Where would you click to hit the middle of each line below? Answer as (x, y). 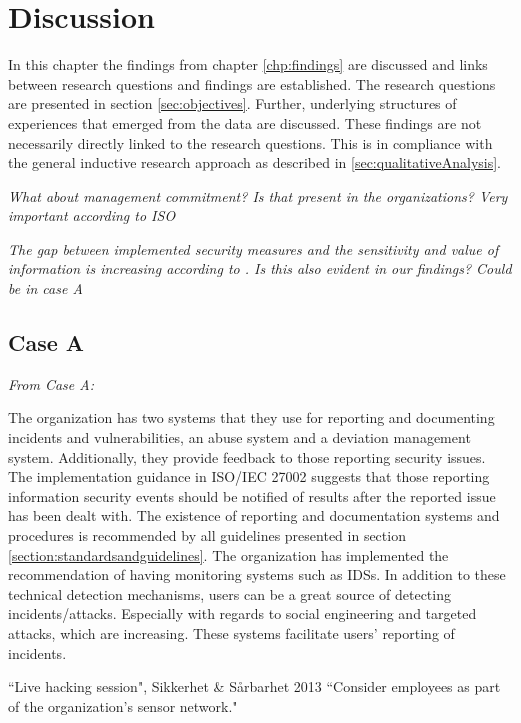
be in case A (45, 288)
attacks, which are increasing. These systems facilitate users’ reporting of (231, 632)
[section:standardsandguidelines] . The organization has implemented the (228, 554)
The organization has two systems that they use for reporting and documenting (251, 417)
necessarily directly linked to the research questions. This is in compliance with (250, 142)
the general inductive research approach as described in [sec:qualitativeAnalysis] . (255, 162)
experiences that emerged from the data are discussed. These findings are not (245, 122)
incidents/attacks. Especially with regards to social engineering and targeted (242, 613)
